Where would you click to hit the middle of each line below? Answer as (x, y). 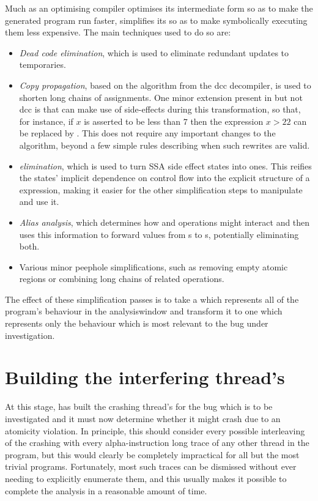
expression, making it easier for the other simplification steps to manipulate (161, 189)
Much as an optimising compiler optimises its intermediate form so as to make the (159, 8)
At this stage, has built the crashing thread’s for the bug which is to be (139, 406)
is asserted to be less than (132, 121)
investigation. (30, 335)
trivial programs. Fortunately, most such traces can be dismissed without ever (151, 466)
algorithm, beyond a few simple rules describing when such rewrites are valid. (165, 145)
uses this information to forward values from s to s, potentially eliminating (159, 234)
